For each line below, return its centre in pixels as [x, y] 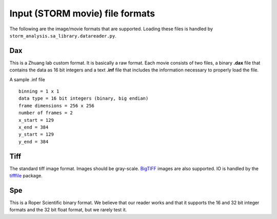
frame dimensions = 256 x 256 [57, 106]
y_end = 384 [34, 142]
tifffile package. [26, 176]
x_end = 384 [34, 127]
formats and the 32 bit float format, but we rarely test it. [68, 210]
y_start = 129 [36, 134]
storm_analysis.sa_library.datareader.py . [63, 35]
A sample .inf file [27, 79]
